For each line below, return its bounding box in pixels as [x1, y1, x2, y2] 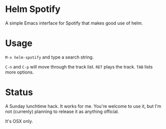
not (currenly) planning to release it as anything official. [5, 108, 119, 114]
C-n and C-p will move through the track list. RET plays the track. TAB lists [5, 63, 153, 69]
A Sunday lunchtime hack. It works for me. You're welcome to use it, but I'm [5, 103, 161, 109]
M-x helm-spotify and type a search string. [5, 54, 94, 60]
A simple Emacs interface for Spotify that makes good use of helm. [5, 20, 143, 26]
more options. [5, 69, 34, 75]
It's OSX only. [5, 118, 33, 124]
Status [5, 86, 33, 98]
